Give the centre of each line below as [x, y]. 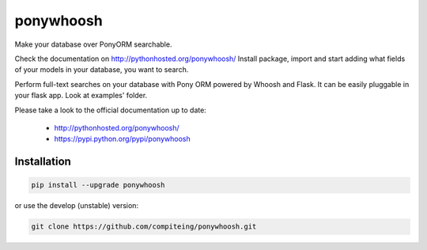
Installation [43, 162]
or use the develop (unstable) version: [76, 206]
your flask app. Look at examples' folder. [81, 96]
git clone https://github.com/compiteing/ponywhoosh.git [144, 227]
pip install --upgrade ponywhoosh [98, 185]
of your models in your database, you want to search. [102, 70]
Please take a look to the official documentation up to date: [111, 110]
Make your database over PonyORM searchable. [93, 44]
